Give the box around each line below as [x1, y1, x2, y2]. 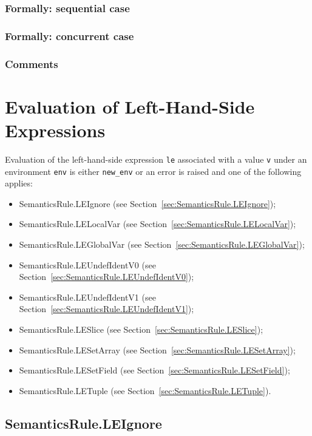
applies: [5, 177, 33, 189]
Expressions [5, 117, 106, 142]
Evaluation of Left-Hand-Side [5, 94, 255, 118]
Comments [5, 56, 58, 71]
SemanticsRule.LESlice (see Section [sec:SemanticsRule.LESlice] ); [19, 322, 263, 335]
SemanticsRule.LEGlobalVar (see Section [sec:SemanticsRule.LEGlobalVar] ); [19, 237, 305, 250]
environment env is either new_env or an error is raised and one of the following [5, 165, 302, 177]
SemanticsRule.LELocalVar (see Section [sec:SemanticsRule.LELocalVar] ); [19, 217, 296, 230]
